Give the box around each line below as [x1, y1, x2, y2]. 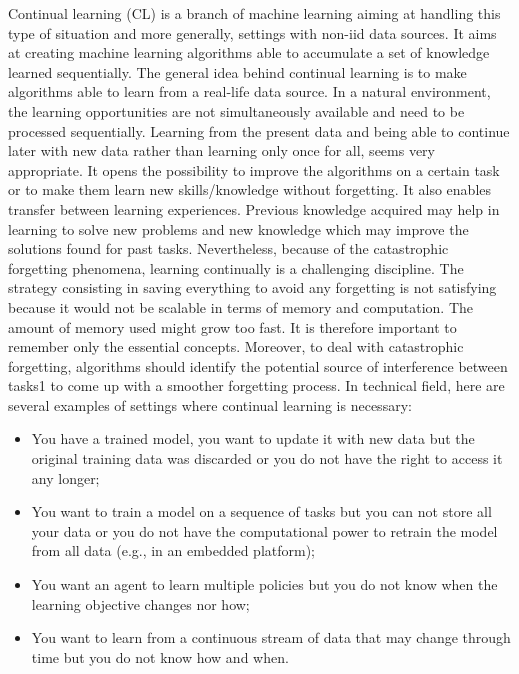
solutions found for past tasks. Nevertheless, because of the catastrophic [8, 238, 449, 259]
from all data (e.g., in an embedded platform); [31, 540, 316, 561]
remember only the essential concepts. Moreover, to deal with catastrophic [8, 336, 464, 357]
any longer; [31, 467, 100, 488]
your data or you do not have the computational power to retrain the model [31, 520, 498, 541]
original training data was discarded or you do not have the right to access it [31, 448, 503, 469]
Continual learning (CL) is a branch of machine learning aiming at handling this [8, 3, 501, 23]
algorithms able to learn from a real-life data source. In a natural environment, [8, 81, 491, 102]
